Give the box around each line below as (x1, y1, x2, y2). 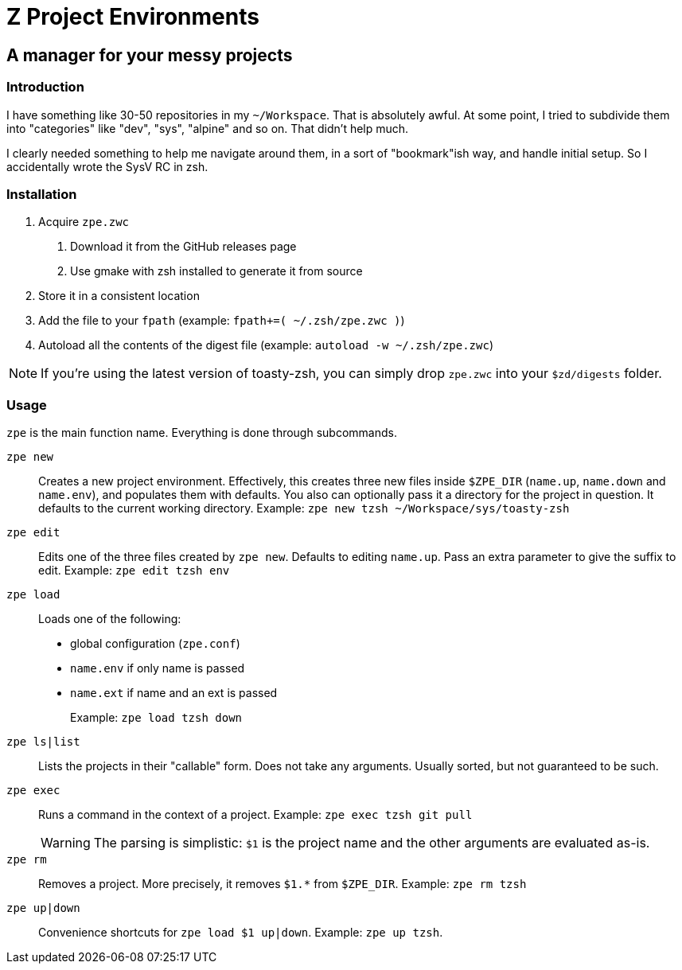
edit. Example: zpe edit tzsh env (38, 563, 230, 578)
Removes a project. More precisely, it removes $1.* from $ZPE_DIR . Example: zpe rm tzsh (38, 877, 527, 891)
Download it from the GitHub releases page (70, 240, 297, 254)
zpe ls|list (6, 735, 80, 749)
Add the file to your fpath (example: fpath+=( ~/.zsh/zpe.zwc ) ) (38, 314, 405, 328)
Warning (41, 835, 91, 851)
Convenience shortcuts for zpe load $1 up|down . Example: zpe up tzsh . (38, 925, 443, 940)
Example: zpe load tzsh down (70, 711, 242, 725)
